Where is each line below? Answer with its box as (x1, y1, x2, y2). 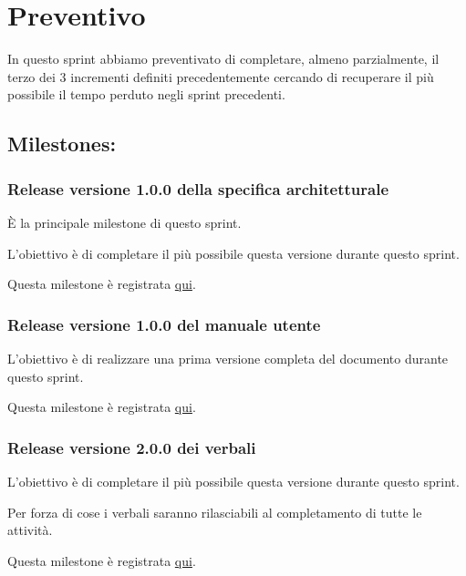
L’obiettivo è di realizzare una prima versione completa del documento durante (7, 348, 449, 367)
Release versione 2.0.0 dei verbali (7, 436, 256, 458)
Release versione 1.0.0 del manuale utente (7, 313, 321, 335)
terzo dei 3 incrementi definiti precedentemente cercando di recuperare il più (7, 67, 434, 86)
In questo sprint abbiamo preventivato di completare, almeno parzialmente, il (7, 49, 440, 68)
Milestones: (7, 129, 117, 158)
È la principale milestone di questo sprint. (7, 212, 242, 231)
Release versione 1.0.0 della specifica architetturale (7, 177, 389, 200)
